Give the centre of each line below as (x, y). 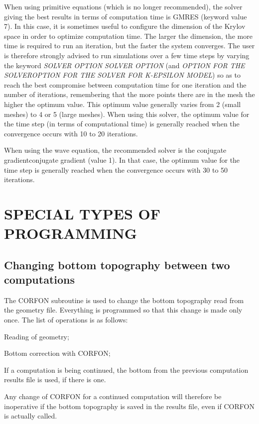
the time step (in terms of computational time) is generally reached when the (122, 124)
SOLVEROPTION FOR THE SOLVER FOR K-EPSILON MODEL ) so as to (122, 75)
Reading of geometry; (37, 336)
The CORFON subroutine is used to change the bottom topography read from (124, 300)
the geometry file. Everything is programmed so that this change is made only (123, 310)
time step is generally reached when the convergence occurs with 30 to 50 (116, 169)
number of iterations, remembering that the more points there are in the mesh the (129, 94)
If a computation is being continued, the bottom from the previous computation (126, 370)
